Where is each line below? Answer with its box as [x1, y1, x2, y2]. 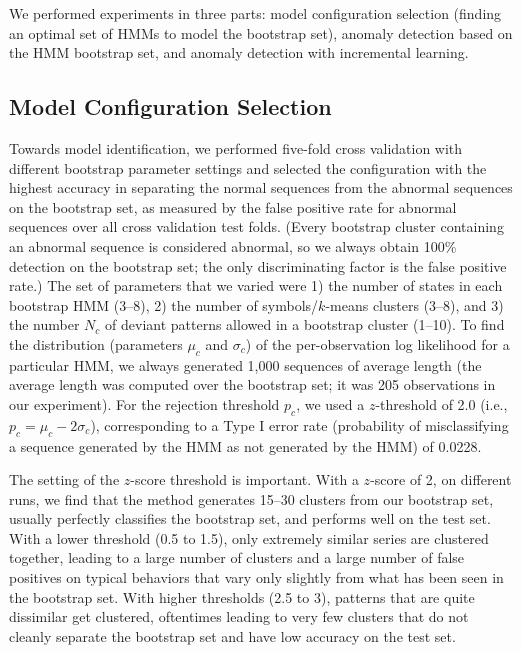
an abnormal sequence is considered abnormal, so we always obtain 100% [9, 235, 457, 256]
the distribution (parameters [9, 333, 183, 354]
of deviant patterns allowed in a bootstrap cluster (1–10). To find [105, 314, 505, 335]
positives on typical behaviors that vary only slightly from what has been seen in [9, 567, 504, 588]
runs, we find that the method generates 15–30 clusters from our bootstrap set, [9, 488, 494, 509]
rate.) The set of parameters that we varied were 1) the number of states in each [9, 275, 503, 296]
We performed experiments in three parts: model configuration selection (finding [9, 3, 502, 23]
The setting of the [9, 469, 120, 490]
